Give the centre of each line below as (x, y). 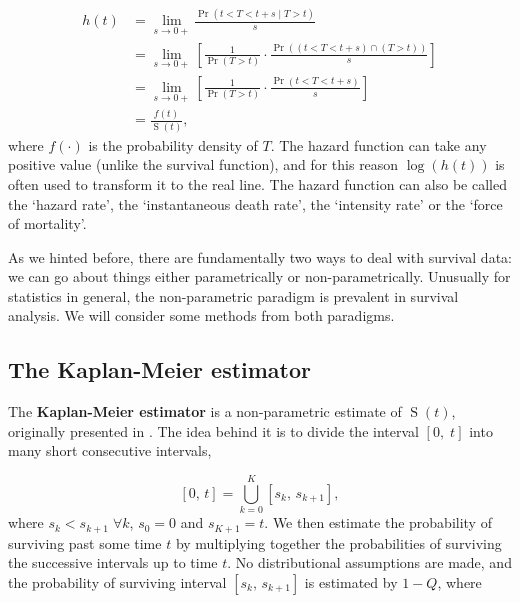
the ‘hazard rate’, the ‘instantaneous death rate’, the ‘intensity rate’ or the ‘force (255, 203)
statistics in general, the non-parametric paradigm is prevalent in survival (233, 295)
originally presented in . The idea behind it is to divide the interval (213, 430)
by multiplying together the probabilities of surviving (338, 542)
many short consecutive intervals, (110, 450)
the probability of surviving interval (117, 581)
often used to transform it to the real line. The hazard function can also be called (257, 183)
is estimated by (351, 581)
